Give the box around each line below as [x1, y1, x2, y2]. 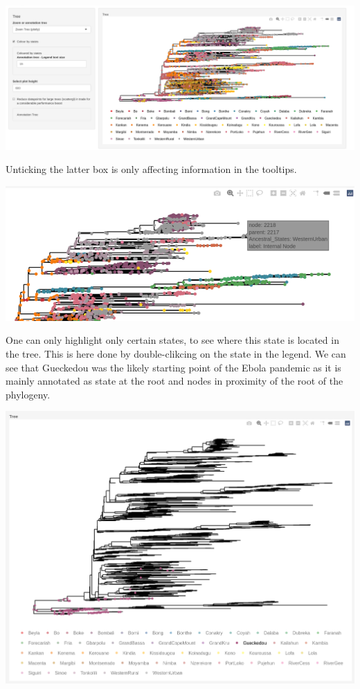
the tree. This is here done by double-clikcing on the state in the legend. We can [6, 347, 346, 361]
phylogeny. [6, 387, 51, 401]
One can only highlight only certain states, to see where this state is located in [6, 333, 339, 347]
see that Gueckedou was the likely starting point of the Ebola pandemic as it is [6, 360, 341, 374]
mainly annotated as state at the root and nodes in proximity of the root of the [6, 374, 343, 388]
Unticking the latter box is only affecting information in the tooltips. [6, 162, 297, 176]
